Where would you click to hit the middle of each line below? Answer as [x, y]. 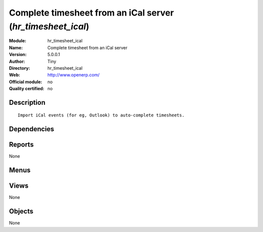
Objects [21, 211]
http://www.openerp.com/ [74, 75]
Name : [16, 48]
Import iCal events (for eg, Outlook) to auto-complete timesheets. [101, 115]
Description [27, 102]
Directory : [19, 68]
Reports [21, 145]
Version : [18, 55]
